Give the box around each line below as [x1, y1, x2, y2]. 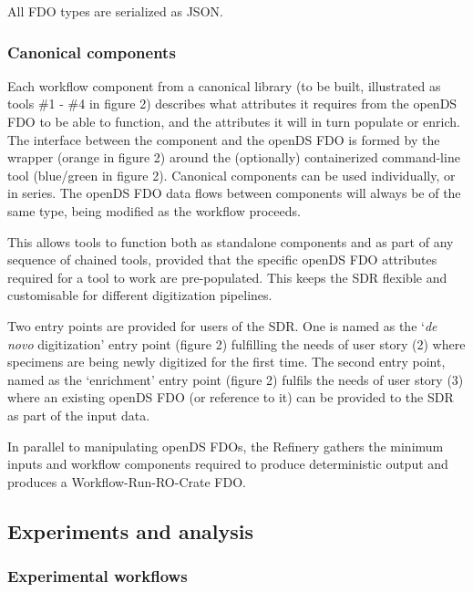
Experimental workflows [7, 564, 188, 587]
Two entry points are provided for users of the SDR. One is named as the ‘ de [7, 316, 437, 335]
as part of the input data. [7, 405, 150, 424]
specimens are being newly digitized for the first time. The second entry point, [7, 352, 446, 371]
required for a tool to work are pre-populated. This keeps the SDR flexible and [7, 267, 447, 286]
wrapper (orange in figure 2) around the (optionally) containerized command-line [7, 148, 460, 167]
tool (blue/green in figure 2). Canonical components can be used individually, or [7, 165, 456, 184]
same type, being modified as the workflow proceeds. [7, 201, 301, 220]
